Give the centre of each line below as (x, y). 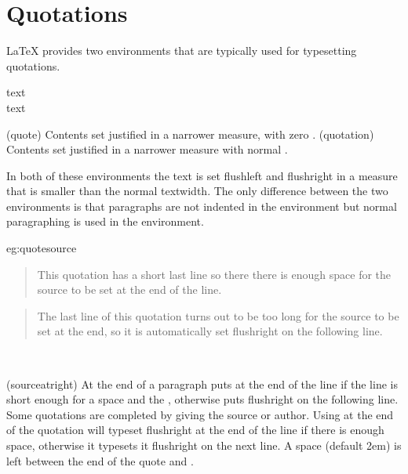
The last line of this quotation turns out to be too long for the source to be (218, 315)
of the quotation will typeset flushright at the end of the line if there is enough (195, 430)
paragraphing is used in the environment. (105, 221)
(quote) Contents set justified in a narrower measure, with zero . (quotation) (190, 134)
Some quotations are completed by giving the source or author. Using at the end (200, 414)
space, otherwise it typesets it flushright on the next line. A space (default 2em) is (204, 445)
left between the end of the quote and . (100, 460)
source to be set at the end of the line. (129, 289)
